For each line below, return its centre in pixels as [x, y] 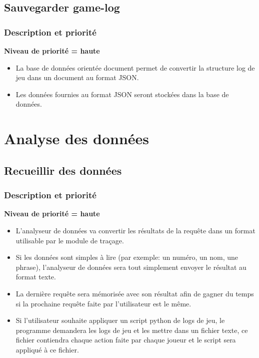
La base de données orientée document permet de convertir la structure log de [135, 67]
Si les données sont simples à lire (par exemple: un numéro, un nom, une [127, 257]
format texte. [36, 277]
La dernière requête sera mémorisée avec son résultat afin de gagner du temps [135, 293]
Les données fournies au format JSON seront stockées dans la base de [122, 94]
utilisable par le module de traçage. [70, 240]
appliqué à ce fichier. [47, 349]
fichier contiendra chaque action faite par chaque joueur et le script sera [126, 340]
